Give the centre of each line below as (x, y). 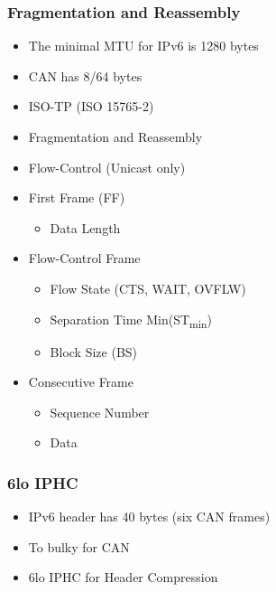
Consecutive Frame (81, 382)
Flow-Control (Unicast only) (107, 167)
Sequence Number (100, 412)
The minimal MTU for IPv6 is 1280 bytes (143, 46)
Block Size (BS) (94, 351)
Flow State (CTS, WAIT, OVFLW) (148, 288)
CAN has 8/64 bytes (85, 75)
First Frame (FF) (77, 197)
